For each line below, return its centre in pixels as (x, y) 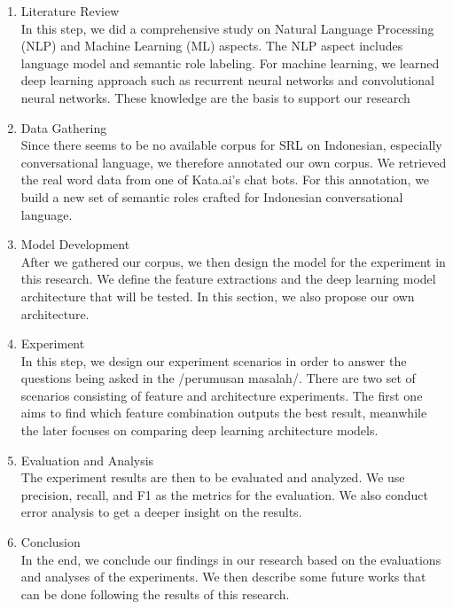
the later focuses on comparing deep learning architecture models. (199, 430)
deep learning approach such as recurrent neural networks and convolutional (227, 80)
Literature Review (70, 11)
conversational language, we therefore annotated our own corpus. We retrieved (234, 162)
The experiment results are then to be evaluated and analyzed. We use (213, 477)
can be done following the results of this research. (155, 593)
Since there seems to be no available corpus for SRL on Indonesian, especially (231, 145)
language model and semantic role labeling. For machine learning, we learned (230, 62)
